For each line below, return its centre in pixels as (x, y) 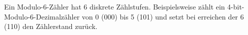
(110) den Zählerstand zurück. (51, 26)
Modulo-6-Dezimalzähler (42, 16)
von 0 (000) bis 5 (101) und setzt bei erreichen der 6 (163, 16)
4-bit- (236, 6)
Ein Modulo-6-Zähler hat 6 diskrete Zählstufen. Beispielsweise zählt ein (115, 6)
